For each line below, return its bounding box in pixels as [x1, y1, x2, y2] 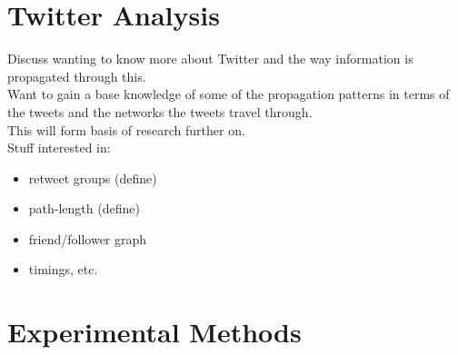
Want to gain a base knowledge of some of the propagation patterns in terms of [7, 84, 450, 104]
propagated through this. [7, 66, 146, 85]
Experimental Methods [7, 313, 302, 350]
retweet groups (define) [28, 168, 157, 187]
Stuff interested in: [7, 138, 111, 157]
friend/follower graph [28, 229, 147, 248]
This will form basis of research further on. [7, 120, 245, 139]
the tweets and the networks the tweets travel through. [7, 102, 313, 121]
